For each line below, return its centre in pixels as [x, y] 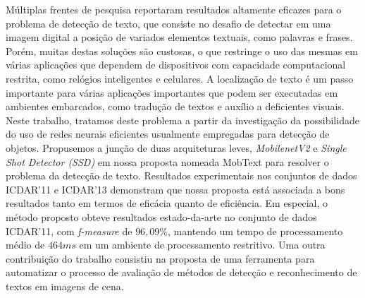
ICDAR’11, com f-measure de [69, 231]
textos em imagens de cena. [65, 286]
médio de [25, 245]
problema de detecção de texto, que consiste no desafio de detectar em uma [168, 23]
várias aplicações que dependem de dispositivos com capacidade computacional [176, 65]
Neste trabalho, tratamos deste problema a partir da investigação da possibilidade [182, 120]
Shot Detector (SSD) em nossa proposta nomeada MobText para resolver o [167, 161]
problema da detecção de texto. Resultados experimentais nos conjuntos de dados [181, 175]
